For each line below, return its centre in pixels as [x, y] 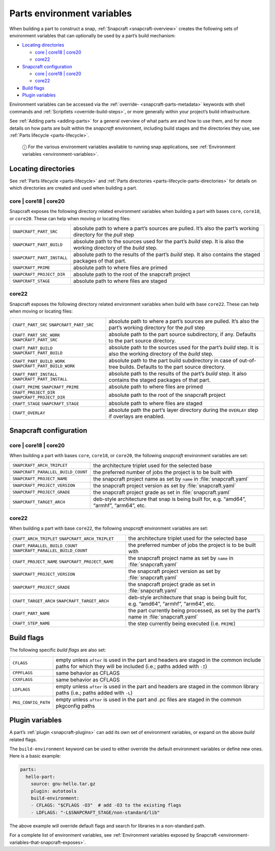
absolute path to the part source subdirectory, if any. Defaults [183, 334]
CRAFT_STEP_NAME [31, 623]
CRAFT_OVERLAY [29, 413]
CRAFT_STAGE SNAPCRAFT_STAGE [46, 404]
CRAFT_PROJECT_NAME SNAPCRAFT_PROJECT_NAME [63, 562]
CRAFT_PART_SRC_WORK [36, 335]
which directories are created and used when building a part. [73, 188]
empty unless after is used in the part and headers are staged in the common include [158, 660]
